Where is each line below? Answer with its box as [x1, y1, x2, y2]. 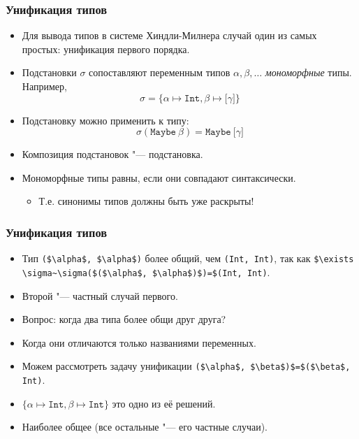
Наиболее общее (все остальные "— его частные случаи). [22, 419, 268, 434]
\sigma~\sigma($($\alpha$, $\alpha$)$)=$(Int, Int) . [22, 264, 270, 279]
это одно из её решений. [112, 396, 216, 410]
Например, [22, 79, 67, 93]
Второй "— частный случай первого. [22, 288, 178, 303]
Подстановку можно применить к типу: [22, 113, 189, 127]
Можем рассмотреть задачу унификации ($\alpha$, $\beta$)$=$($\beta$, [22, 359, 351, 373]
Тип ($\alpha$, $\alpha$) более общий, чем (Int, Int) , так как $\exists [22, 251, 354, 266]
